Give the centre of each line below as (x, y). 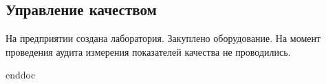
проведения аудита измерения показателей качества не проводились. (148, 51)
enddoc (21, 75)
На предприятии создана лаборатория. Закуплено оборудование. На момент (163, 38)
